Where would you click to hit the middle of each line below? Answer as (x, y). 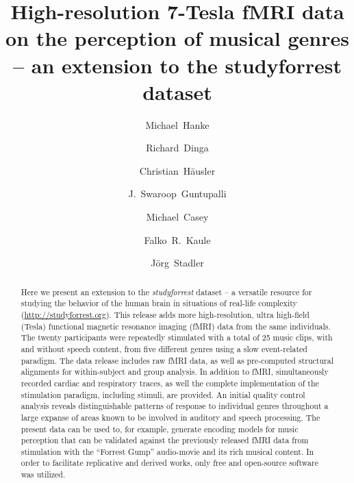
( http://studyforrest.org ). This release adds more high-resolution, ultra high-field (165, 314)
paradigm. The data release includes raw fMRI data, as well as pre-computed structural (177, 360)
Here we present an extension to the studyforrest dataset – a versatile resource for (166, 292)
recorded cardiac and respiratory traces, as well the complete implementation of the (170, 383)
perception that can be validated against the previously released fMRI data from (165, 440)
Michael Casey (177, 217)
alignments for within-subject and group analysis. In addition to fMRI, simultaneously (175, 372)
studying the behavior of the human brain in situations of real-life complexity (159, 303)
